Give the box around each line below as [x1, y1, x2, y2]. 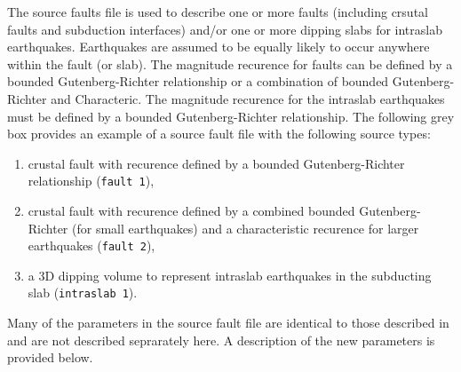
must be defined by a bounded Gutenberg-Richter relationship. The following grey [7, 107, 455, 125]
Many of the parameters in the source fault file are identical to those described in [7, 313, 449, 332]
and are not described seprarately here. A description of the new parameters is [7, 330, 435, 349]
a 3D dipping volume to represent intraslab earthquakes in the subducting [28, 265, 432, 284]
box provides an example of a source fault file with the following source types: [7, 124, 431, 143]
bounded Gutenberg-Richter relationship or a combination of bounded [7, 72, 389, 91]
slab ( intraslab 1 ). [28, 283, 138, 302]
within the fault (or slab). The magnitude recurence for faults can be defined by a [7, 54, 453, 73]
